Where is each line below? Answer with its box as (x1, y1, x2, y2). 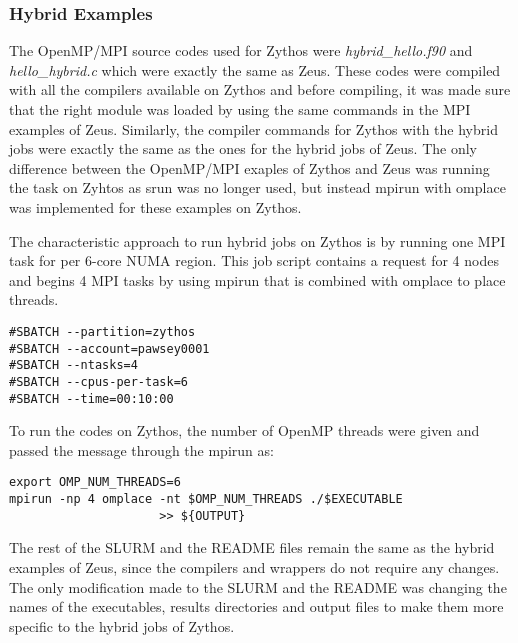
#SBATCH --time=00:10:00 (9, 391, 174, 406)
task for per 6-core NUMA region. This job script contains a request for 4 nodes (9, 250, 499, 271)
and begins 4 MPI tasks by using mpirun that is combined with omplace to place (9, 269, 506, 290)
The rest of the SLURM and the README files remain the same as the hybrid (9, 537, 495, 558)
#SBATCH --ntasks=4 (9, 358, 138, 373)
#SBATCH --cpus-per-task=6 (9, 374, 188, 389)
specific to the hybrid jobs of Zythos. (9, 615, 235, 636)
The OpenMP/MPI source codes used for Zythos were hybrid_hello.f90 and (9, 40, 473, 61)
